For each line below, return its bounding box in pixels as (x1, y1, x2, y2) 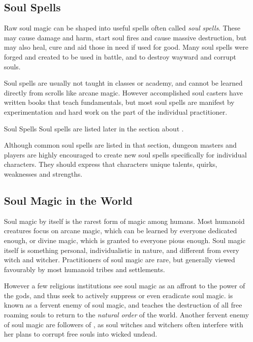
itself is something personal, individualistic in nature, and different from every (4, 245, 239, 255)
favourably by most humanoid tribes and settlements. (4, 264, 165, 274)
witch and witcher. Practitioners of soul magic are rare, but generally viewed (4, 254, 235, 265)
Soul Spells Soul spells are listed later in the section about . (4, 123, 184, 133)
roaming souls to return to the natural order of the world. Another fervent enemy (4, 310, 249, 320)
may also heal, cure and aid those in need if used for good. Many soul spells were (4, 42, 249, 52)
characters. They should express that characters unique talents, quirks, (4, 159, 218, 169)
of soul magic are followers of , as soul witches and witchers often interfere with (4, 319, 243, 329)
